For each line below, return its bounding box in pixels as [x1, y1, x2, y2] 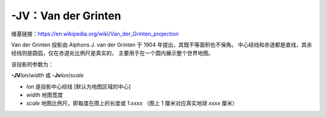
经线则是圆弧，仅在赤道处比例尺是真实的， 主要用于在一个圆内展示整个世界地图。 [11, 49, 214, 57]
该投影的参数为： [11, 60, 54, 68]
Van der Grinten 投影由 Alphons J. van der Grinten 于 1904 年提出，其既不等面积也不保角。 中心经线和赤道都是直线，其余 [11, 41, 312, 48]
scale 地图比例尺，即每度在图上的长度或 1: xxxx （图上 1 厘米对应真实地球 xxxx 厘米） [26, 100, 238, 107]
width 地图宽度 [26, 91, 63, 98]
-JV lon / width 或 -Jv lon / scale [11, 72, 84, 79]
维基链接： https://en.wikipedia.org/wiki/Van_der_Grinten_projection [11, 30, 179, 37]
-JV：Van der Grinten [11, 9, 121, 22]
